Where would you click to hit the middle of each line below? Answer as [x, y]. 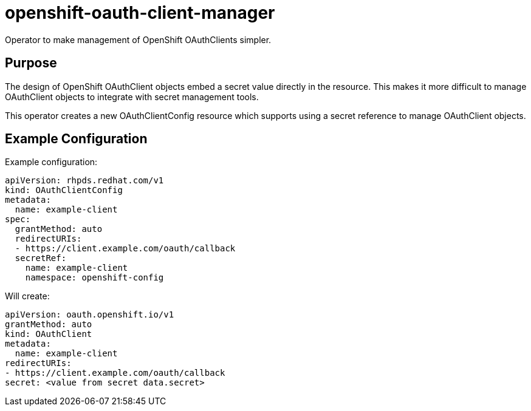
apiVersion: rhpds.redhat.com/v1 [84, 181]
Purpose [31, 63]
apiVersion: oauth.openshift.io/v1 [90, 315]
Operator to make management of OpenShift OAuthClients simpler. [138, 39]
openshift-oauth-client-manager [140, 13]
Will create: [27, 296]
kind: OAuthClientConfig [64, 190]
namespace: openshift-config [94, 278]
